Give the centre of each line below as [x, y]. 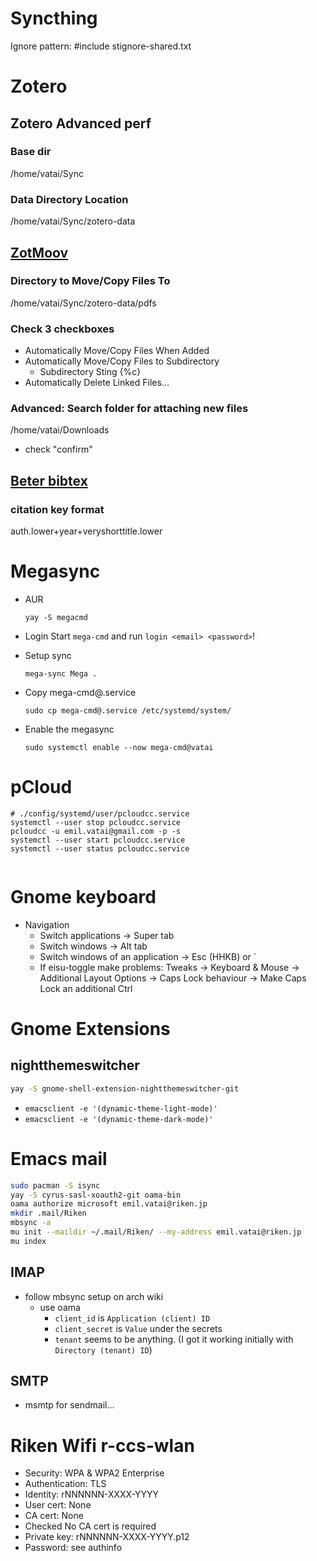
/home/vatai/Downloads [60, 430]
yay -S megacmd [56, 618]
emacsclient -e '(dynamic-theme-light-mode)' [121, 1108]
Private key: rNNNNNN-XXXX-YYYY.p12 [107, 1537]
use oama [60, 1307]
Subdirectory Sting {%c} [90, 372]
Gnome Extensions [90, 1029]
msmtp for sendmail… [69, 1405]
